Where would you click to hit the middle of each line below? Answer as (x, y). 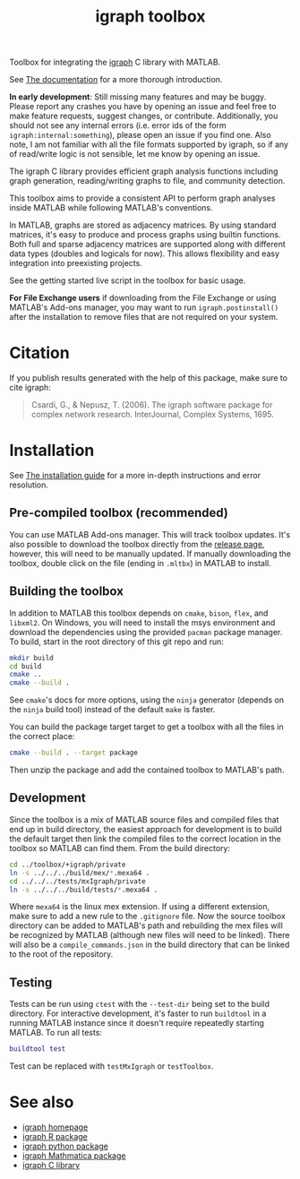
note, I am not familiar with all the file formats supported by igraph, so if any (149, 144)
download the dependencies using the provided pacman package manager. (146, 632)
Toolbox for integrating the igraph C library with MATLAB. (115, 62)
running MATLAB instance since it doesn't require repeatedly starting (137, 1023)
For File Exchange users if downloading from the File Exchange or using (143, 298)
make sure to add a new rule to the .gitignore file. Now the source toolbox (148, 917)
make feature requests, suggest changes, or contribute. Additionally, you (144, 116)
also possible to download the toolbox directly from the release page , (137, 544)
